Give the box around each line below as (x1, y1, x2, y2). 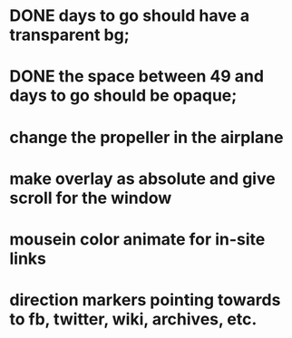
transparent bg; (9, 24, 130, 45)
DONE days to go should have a (9, 5, 250, 26)
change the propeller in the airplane (9, 127, 284, 148)
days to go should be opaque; (9, 85, 238, 106)
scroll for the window (9, 188, 172, 208)
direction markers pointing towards (9, 290, 281, 311)
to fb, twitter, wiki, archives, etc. (9, 309, 258, 330)
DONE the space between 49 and (9, 66, 265, 87)
